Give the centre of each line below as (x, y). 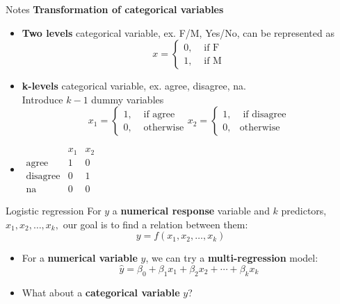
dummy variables (128, 99)
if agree (159, 114)
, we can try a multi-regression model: (232, 258)
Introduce (42, 99)
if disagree (265, 114)
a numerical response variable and (191, 210)
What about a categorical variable (101, 292)
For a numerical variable (80, 258)
